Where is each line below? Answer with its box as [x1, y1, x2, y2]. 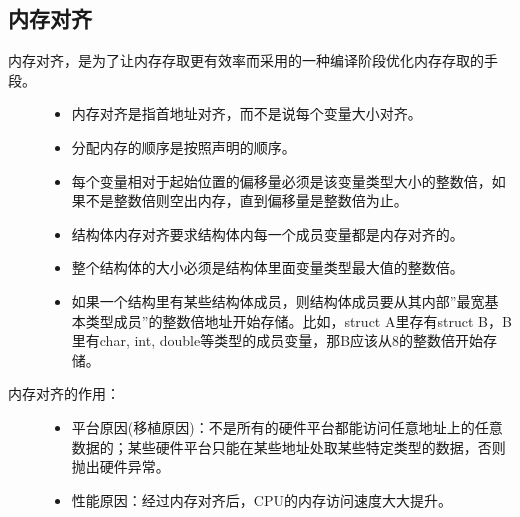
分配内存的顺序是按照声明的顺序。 [71, 136, 296, 157]
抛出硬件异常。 [71, 456, 170, 477]
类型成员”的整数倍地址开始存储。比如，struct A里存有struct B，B [85, 310, 512, 331]
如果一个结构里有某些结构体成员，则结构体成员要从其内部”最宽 [71, 290, 485, 311]
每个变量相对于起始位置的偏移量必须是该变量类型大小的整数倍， [71, 170, 492, 191]
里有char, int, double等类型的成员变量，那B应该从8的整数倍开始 [71, 330, 484, 351]
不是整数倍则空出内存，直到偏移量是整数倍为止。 [85, 190, 408, 211]
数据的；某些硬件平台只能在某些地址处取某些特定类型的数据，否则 [71, 436, 506, 457]
